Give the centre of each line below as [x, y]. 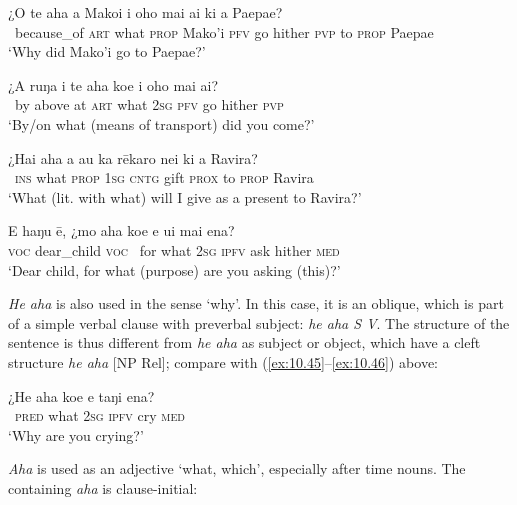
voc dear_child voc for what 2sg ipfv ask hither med [174, 249]
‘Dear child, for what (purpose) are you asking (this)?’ [174, 269]
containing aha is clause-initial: [103, 487]
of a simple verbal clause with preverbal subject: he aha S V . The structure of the [259, 322]
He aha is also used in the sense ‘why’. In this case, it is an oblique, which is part [256, 303]
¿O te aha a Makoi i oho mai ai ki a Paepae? [145, 12]
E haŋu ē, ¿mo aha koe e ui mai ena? [121, 230]
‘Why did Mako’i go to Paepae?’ [107, 51]
